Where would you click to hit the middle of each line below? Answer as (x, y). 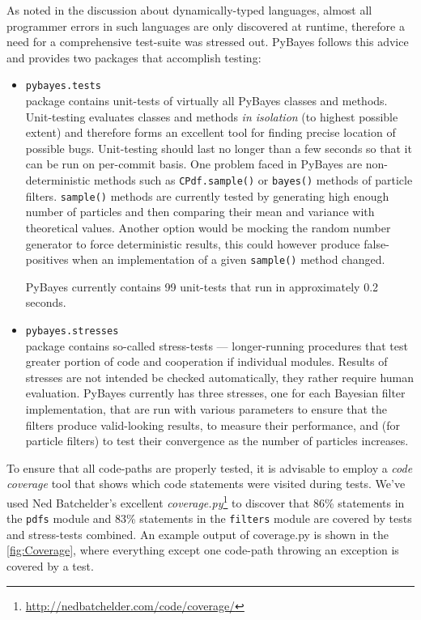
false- (376, 243)
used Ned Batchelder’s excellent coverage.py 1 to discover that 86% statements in (206, 501)
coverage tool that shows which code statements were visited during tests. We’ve (206, 484)
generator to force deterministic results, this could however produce (193, 243)
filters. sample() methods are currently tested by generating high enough (207, 195)
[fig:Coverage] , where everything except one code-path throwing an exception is (203, 550)
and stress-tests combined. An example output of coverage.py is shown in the (198, 534)
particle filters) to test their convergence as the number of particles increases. (217, 441)
